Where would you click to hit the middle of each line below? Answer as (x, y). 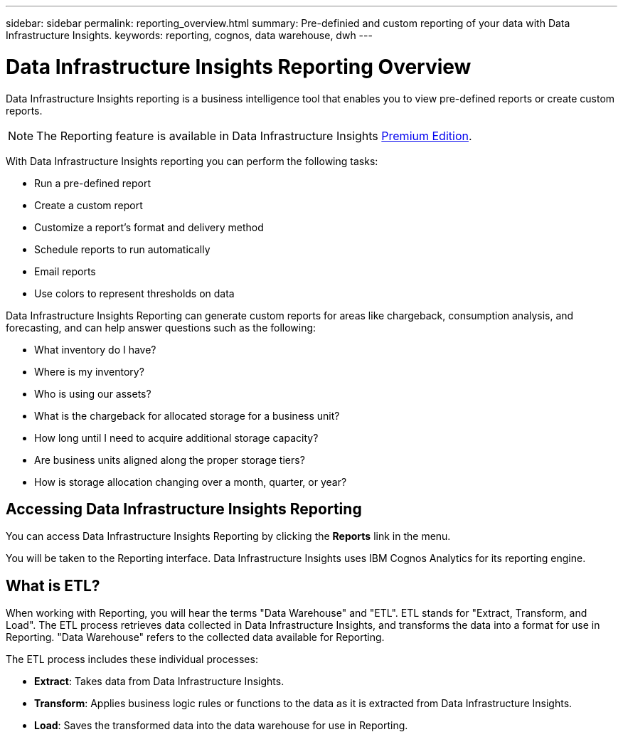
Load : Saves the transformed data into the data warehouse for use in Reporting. (221, 726)
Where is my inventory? (89, 371)
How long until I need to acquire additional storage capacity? (176, 438)
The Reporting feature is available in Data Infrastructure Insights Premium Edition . (254, 136)
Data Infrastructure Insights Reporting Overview (239, 67)
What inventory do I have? (95, 349)
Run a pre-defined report (92, 183)
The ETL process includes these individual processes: (132, 659)
